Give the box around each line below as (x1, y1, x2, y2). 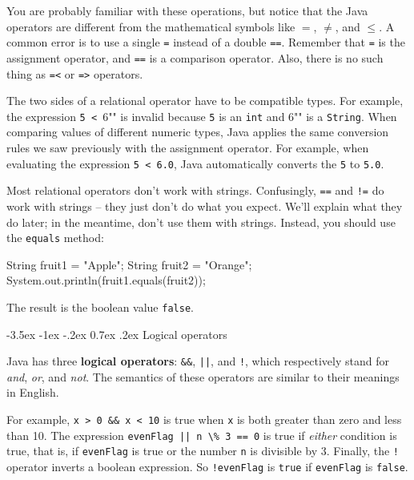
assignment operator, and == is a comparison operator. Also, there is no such (6, 49, 384, 66)
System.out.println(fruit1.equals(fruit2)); (6, 272, 206, 288)
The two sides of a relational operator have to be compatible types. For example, (6, 92, 404, 109)
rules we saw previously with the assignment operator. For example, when (6, 139, 369, 155)
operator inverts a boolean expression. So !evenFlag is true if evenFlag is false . (6, 458, 408, 474)
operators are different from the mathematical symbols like (6, 18, 295, 34)
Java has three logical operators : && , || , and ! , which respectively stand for (6, 353, 389, 369)
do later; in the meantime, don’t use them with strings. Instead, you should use (6, 213, 396, 230)
